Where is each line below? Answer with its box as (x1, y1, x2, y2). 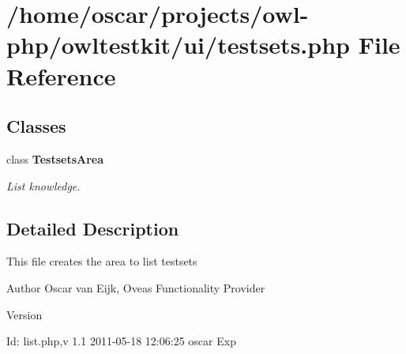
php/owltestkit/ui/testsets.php (6, 28, 350, 61)
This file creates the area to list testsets (6, 253, 197, 269)
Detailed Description (6, 216, 179, 240)
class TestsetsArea (6, 150, 104, 167)
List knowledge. (6, 177, 81, 194)
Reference (6, 59, 116, 92)
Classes (6, 114, 66, 138)
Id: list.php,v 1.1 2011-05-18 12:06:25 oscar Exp (6, 333, 236, 349)
